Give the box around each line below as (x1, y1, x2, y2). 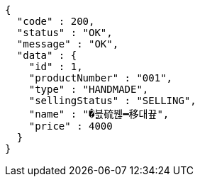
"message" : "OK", (16, 38, 119, 50)
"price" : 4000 (28, 120, 113, 132)
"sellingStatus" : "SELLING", (28, 95, 196, 106)
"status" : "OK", (16, 27, 113, 38)
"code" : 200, (16, 16, 95, 27)
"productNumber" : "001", (28, 72, 173, 84)
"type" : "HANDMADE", (28, 84, 149, 95)
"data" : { (16, 50, 77, 61)
